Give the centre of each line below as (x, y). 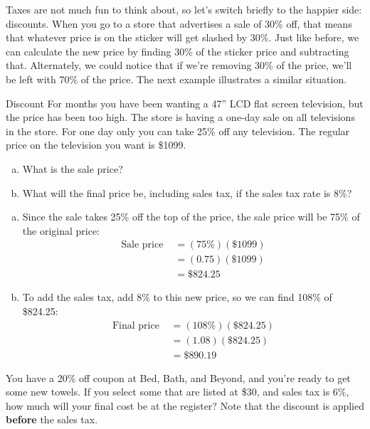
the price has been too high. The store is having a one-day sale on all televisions (180, 117)
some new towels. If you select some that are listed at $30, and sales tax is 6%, (178, 392)
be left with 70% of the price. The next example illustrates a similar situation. (176, 79)
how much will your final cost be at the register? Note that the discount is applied (185, 405)
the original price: (61, 230)
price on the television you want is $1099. (96, 145)
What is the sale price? (73, 168)
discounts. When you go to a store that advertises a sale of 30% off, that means (179, 23)
